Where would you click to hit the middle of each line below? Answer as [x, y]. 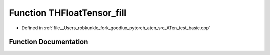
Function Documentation [49, 42]
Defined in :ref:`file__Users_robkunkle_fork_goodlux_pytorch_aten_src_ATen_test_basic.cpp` [116, 28]
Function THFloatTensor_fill [68, 13]
